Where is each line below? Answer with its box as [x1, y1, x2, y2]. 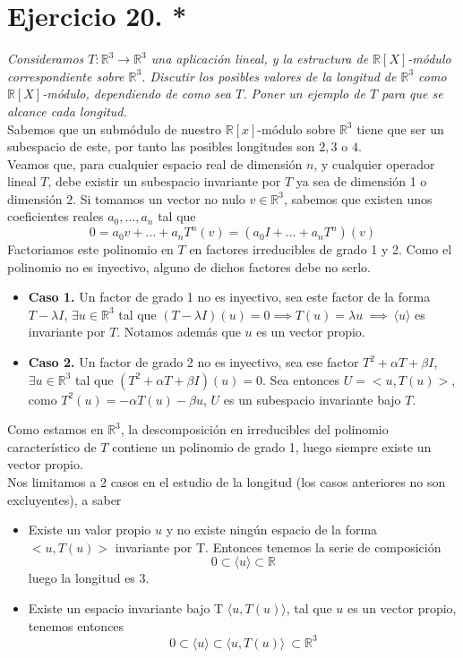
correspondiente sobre [7, 66, 124, 85]
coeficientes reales [7, 207, 104, 226]
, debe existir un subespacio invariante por [47, 172, 281, 191]
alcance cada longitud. [7, 101, 127, 120]
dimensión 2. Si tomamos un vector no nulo [7, 189, 245, 208]
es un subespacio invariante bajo [223, 389, 401, 408]
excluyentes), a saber [7, 490, 122, 508]
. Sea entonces [262, 370, 340, 389]
